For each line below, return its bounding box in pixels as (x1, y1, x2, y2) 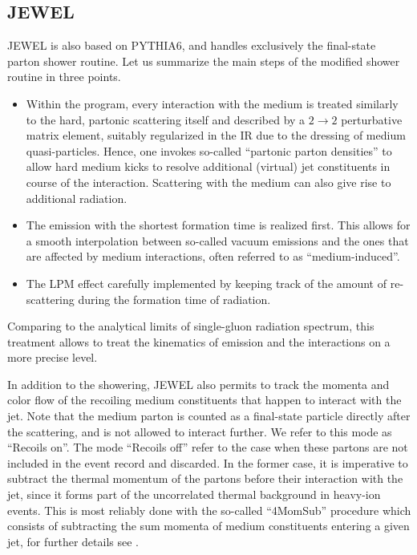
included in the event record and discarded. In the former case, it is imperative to (7, 454, 408, 471)
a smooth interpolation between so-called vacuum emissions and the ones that (26, 232, 409, 249)
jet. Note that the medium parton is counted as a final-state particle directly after (7, 407, 411, 424)
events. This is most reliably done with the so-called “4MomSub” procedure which (7, 501, 411, 518)
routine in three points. (7, 68, 121, 85)
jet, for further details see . (7, 533, 140, 549)
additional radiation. (26, 189, 128, 206)
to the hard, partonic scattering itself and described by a (26, 111, 306, 128)
